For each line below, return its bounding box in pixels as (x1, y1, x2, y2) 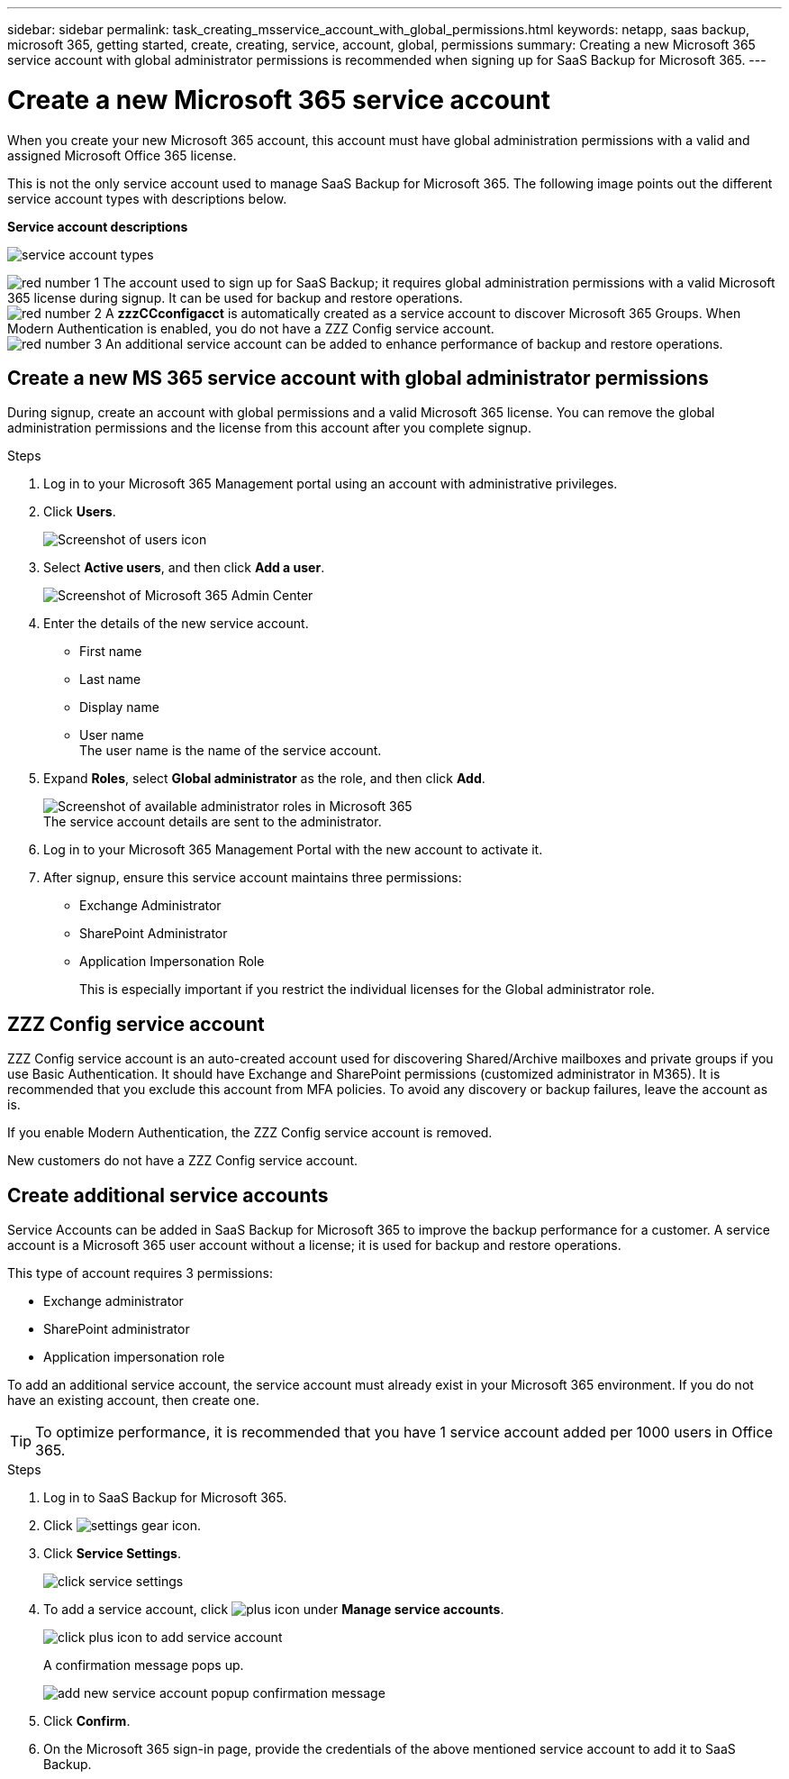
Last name (79, 671, 141, 688)
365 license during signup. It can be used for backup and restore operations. (7, 289, 463, 306)
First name (79, 643, 142, 660)
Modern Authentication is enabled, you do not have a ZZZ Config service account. (7, 320, 494, 336)
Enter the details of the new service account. (43, 616, 309, 632)
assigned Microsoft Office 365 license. (7, 147, 237, 163)
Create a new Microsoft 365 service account (7, 84, 550, 115)
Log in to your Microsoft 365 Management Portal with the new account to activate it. (43, 842, 543, 858)
